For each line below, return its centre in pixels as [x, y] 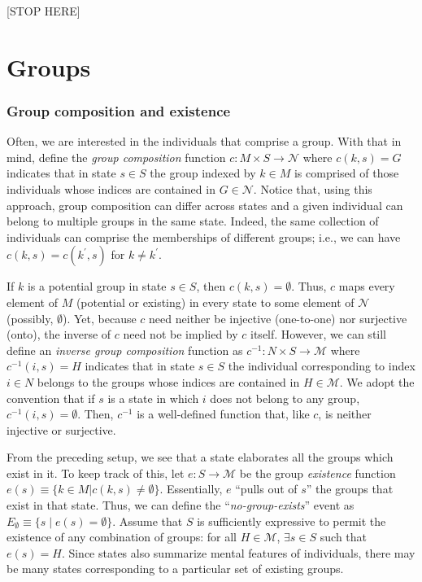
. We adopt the [377, 381]
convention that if [51, 398]
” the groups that [350, 489]
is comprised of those [346, 173]
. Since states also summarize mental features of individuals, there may [238, 552]
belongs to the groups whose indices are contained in [168, 381]
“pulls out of [266, 489]
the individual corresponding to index [322, 366]
